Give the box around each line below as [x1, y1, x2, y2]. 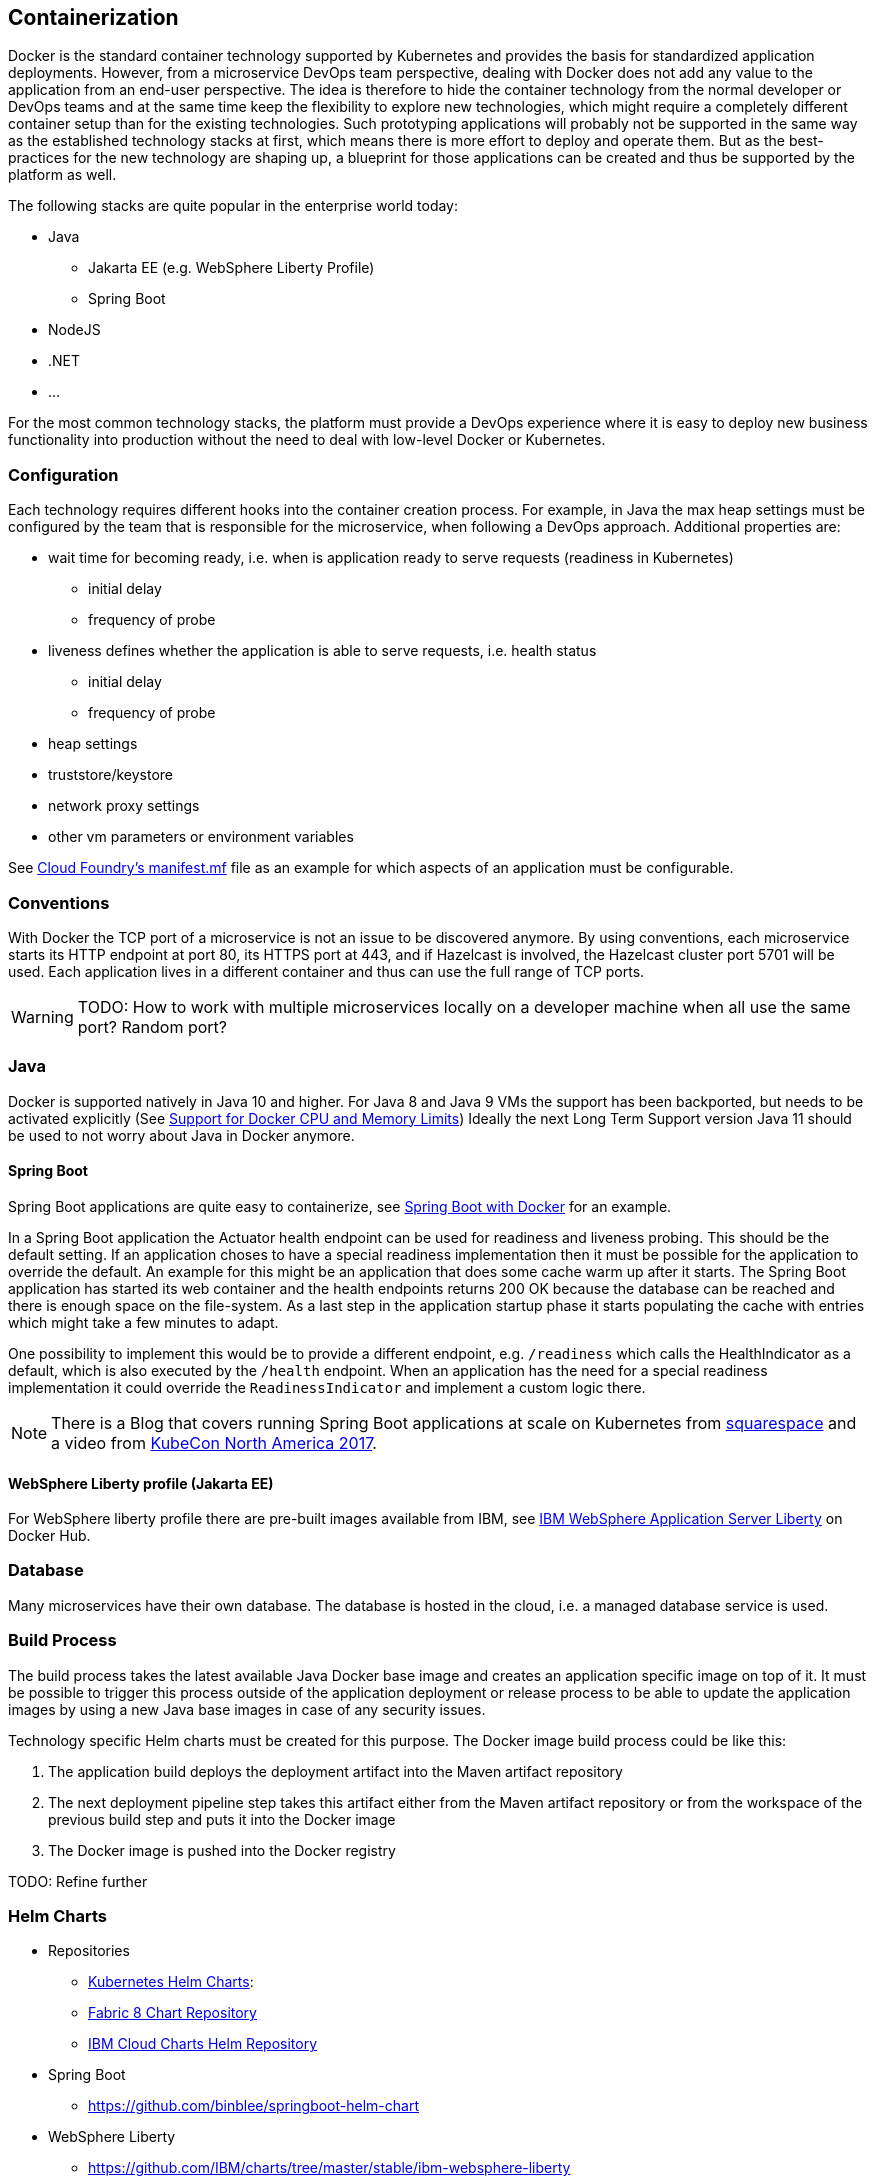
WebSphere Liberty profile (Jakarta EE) [8, 1474, 274, 1492]
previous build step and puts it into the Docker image [48, 1810, 396, 1828]
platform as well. [8, 166, 117, 184]
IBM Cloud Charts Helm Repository [88, 2035, 317, 2053]
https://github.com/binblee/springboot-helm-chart [88, 2097, 419, 2115]
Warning [11, 1006, 74, 1027]
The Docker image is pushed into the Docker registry [48, 1841, 396, 1859]
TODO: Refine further [8, 1872, 148, 1890]
